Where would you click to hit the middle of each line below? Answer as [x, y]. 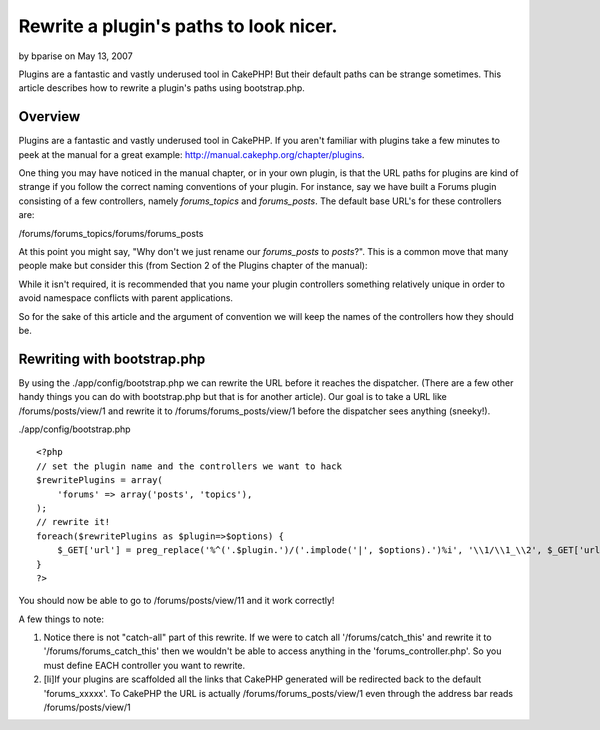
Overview [49, 116]
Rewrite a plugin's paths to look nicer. [178, 26]
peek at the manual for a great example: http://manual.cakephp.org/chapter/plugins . [191, 154]
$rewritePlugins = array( [100, 480]
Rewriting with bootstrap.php [112, 358]
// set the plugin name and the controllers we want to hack [189, 466]
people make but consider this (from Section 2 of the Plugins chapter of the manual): [193, 266]
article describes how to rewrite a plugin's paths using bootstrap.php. [161, 88]
